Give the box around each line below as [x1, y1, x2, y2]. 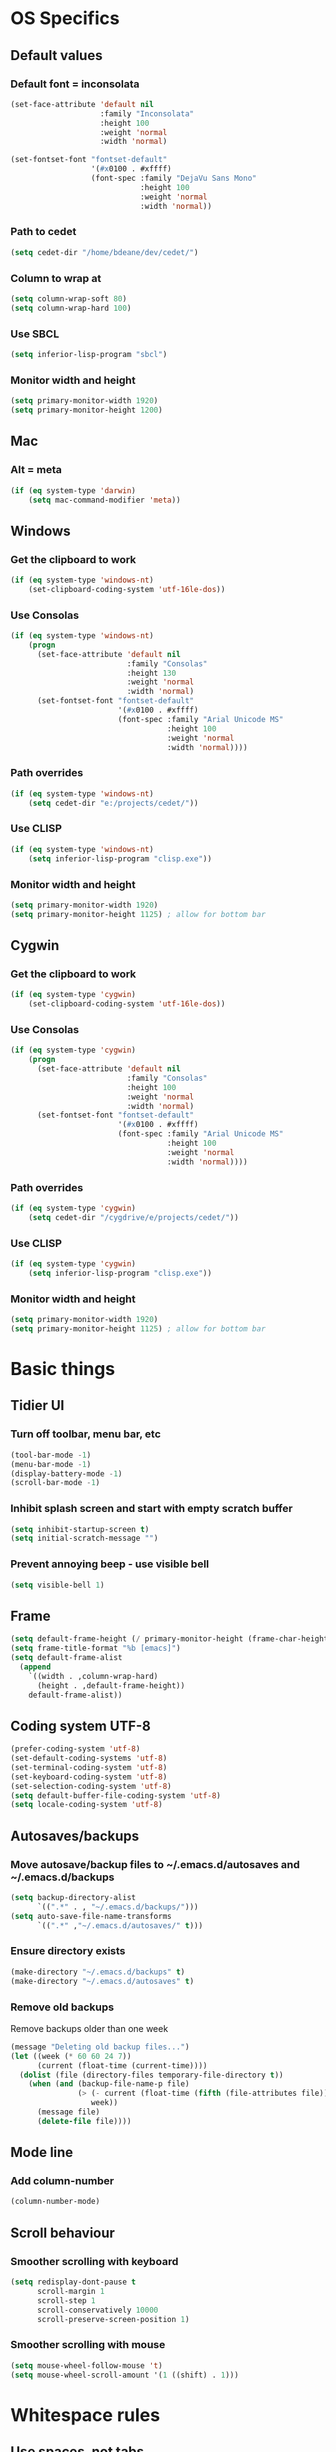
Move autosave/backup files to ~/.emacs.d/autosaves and [10, 1857, 300, 1871]
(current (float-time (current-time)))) [36, 2060, 208, 2071]
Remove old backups [10, 2000, 115, 2014]
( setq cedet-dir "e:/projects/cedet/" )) [28, 798, 199, 808]
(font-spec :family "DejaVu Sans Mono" [90, 173, 257, 183]
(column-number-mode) [10, 2197, 101, 2207]
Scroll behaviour [10, 2224, 115, 2241]
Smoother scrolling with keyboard [10, 2254, 179, 2268]
